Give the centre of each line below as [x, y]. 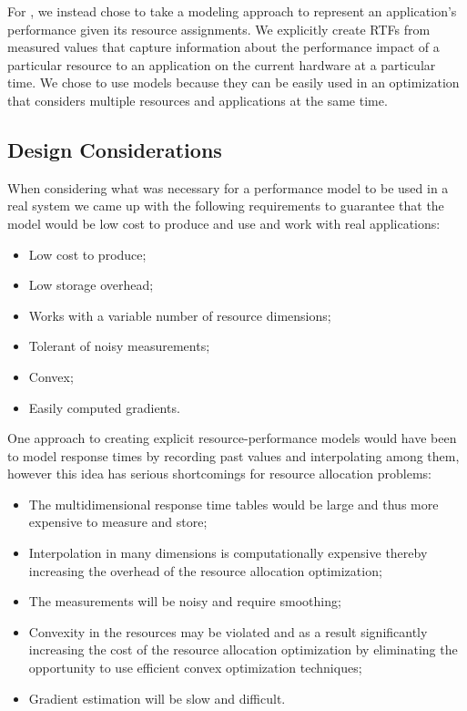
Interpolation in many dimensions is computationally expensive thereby [228, 553]
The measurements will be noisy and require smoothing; [185, 601]
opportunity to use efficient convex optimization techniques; [195, 668]
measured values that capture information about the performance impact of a [223, 47]
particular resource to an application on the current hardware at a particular [222, 64]
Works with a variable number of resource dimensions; [180, 315]
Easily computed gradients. [104, 407]
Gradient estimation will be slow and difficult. [157, 698]
